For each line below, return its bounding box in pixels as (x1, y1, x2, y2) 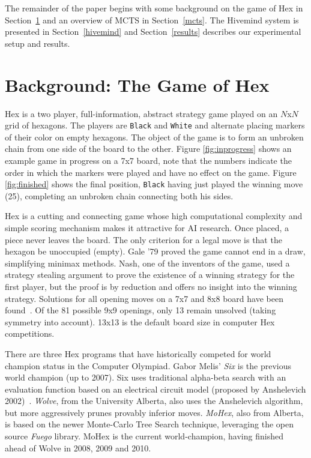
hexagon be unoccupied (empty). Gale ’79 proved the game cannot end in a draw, (5, 245, 306, 258)
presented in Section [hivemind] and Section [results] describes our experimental (5, 25, 301, 38)
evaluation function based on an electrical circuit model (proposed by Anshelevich (5, 382, 306, 395)
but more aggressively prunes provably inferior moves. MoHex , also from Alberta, (5, 406, 304, 418)
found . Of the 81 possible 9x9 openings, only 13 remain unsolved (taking (5, 304, 276, 316)
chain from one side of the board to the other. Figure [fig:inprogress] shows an (5, 142, 292, 155)
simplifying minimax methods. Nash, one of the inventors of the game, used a (5, 256, 290, 269)
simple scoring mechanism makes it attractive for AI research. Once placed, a (5, 221, 289, 234)
